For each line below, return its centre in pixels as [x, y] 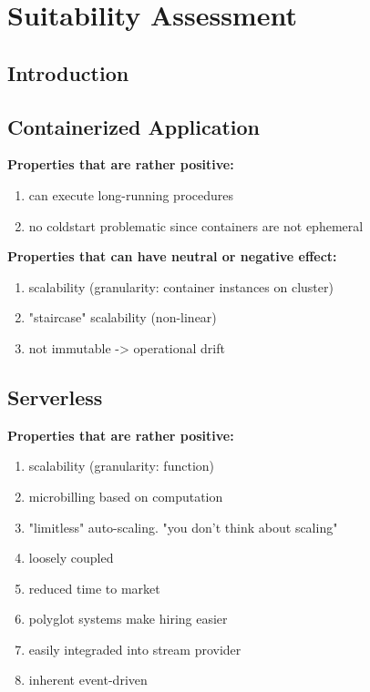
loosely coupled [71, 558]
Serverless [55, 397]
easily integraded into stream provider [135, 649]
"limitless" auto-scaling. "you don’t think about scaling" [183, 527]
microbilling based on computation [126, 496]
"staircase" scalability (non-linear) [123, 317]
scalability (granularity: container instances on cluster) [181, 286]
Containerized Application [134, 126]
